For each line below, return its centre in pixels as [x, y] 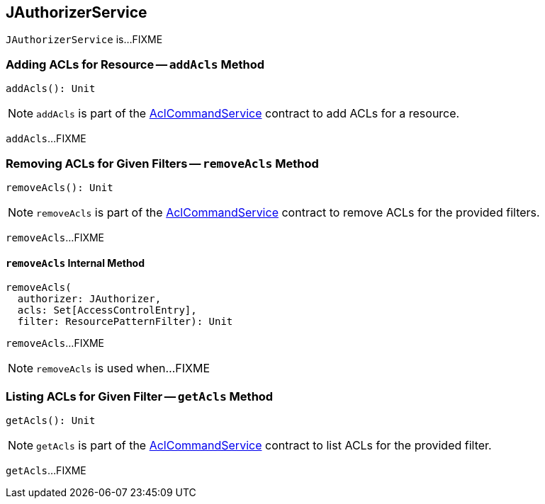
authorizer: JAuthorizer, [89, 299]
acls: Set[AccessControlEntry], [107, 310]
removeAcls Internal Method [75, 263]
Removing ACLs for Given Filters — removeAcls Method [162, 163]
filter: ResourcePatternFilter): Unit [125, 322]
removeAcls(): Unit [60, 187]
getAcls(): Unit [51, 420]
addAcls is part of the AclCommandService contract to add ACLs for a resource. [248, 114]
